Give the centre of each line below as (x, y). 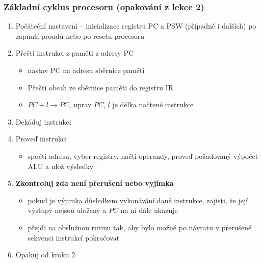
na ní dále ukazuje (149, 210)
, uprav (80, 104)
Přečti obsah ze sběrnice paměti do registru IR (101, 87)
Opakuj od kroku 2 (45, 255)
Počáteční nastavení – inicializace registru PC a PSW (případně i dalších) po (136, 26)
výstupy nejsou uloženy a (67, 210)
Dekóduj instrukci (43, 121)
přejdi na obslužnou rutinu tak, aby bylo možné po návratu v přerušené (140, 227)
